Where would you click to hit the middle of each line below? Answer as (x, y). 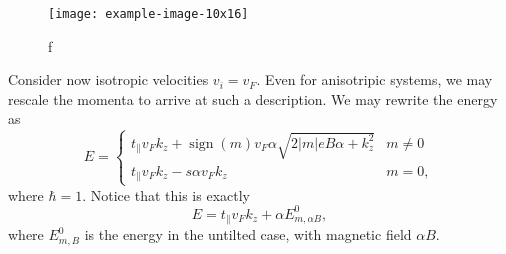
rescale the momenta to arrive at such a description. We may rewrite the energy (253, 98)
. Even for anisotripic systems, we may (374, 79)
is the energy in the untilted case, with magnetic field (248, 234)
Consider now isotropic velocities (108, 79)
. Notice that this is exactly (166, 194)
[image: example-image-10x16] (148, 14)
